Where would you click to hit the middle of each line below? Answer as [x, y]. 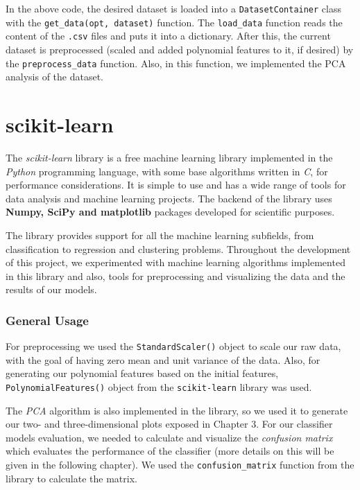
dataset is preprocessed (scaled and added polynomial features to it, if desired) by [180, 49]
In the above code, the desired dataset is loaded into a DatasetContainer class [173, 8]
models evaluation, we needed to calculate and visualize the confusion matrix [169, 437]
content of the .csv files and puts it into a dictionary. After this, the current [168, 36]
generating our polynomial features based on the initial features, [142, 373]
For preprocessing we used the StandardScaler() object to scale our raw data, [173, 346]
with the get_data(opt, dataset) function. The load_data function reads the [174, 22]
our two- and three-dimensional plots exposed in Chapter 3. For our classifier [169, 424]
